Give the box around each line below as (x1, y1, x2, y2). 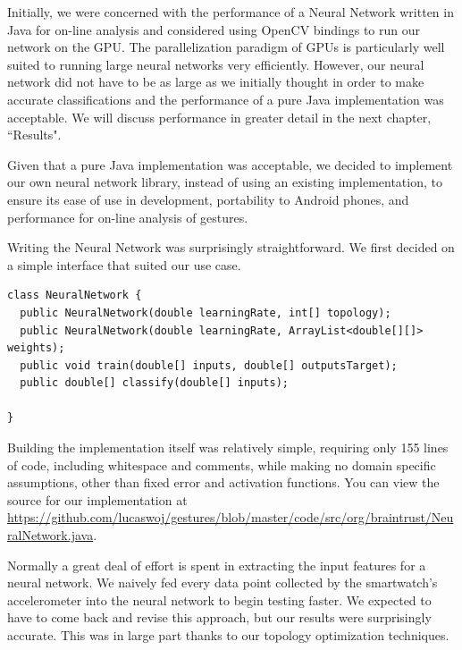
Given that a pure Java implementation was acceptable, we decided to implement (7, 155, 453, 173)
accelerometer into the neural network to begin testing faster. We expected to (7, 590, 432, 609)
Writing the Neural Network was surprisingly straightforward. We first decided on (7, 238, 455, 257)
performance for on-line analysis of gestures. (7, 207, 248, 226)
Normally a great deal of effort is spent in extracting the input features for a (7, 555, 426, 574)
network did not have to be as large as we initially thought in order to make (7, 72, 424, 91)
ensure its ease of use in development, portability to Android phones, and (7, 190, 409, 208)
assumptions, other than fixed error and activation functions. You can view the (7, 473, 440, 492)
